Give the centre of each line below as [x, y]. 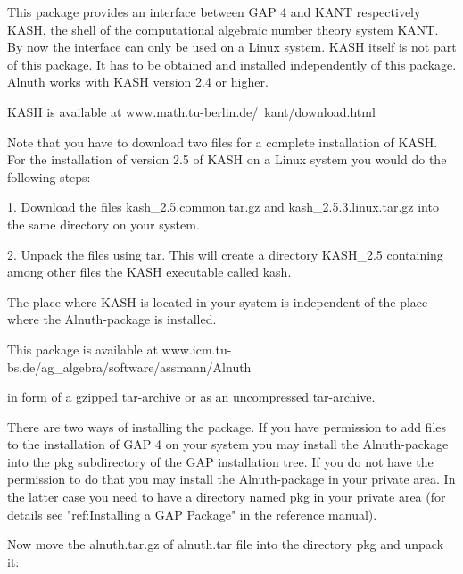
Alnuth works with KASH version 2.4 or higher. [138, 82]
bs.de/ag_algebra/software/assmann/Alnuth [129, 366]
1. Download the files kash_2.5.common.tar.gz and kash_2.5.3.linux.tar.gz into [223, 207]
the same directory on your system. [103, 224]
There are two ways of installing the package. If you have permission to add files [227, 426]
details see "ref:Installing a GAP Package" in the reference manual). [192, 514]
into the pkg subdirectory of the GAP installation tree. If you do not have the [220, 461]
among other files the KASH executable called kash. [149, 272]
